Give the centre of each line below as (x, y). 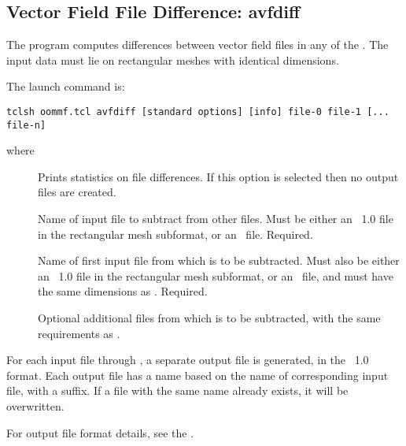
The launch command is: (66, 86)
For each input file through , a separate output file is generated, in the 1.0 (188, 360)
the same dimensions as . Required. (123, 291)
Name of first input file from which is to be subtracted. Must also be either (219, 260)
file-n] (26, 125)
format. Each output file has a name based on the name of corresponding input (197, 375)
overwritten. (35, 406)
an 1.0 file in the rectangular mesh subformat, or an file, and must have (216, 275)
